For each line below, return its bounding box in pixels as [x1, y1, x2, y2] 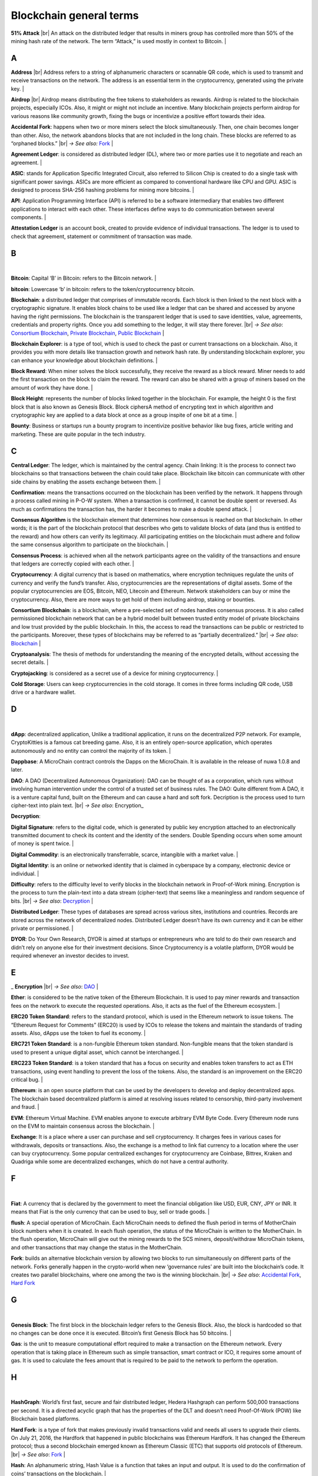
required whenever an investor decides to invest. [11, 952, 130, 959]
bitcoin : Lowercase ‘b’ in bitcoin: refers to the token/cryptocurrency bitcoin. [11, 285, 195, 292]
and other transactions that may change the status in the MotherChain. [11, 1243, 183, 1251]
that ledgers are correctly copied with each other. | [11, 560, 135, 567]
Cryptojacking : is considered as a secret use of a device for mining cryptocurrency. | [11, 670, 218, 677]
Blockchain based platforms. [11, 1415, 81, 1422]
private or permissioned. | [11, 925, 74, 932]
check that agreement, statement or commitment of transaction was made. [11, 233, 193, 240]
